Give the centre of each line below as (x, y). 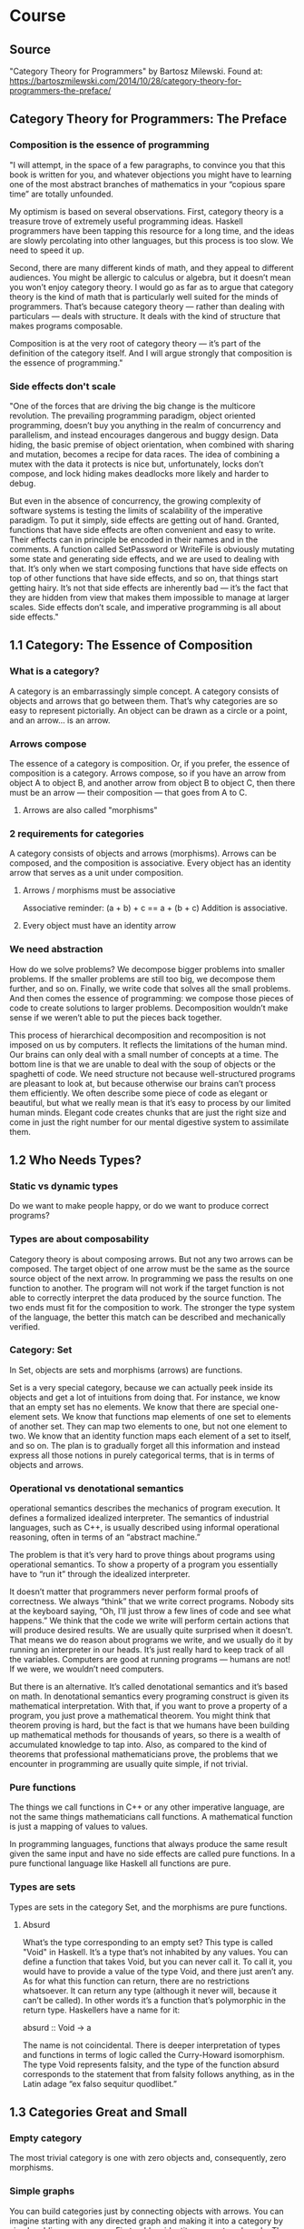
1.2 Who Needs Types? (76, 1160)
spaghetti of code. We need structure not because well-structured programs (152, 1073)
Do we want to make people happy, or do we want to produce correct (139, 1206)
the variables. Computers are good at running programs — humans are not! (150, 1660)
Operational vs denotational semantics (97, 1488)
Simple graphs (42, 2191)
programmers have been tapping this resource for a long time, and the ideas (152, 231)
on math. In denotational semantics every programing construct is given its (149, 1696)
